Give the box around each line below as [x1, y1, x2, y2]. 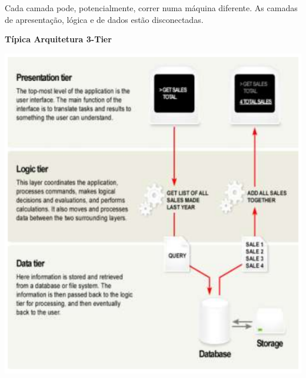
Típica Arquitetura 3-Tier [5, 33, 112, 45]
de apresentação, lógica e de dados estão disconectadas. [5, 13, 204, 25]
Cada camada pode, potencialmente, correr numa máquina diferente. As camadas [5, 2, 298, 14]
